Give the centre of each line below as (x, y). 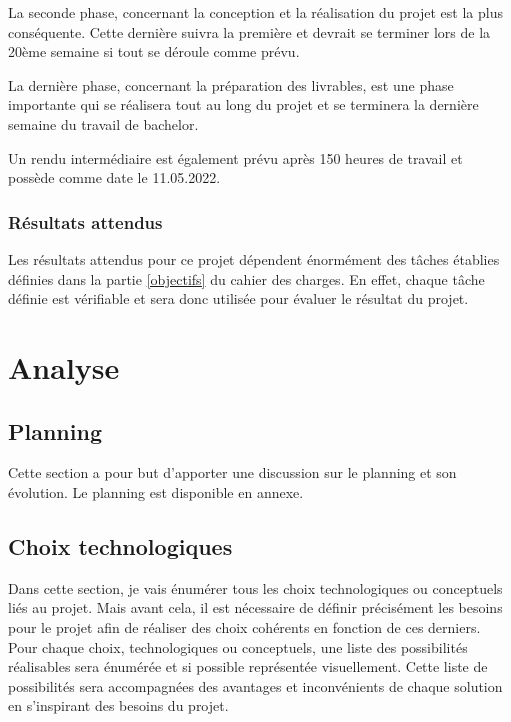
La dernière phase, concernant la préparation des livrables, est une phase (231, 84)
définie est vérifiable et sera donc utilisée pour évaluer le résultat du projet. (238, 298)
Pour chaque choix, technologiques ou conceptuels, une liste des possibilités (238, 646)
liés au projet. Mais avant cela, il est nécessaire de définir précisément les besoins (255, 607)
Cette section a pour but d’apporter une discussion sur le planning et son (232, 472)
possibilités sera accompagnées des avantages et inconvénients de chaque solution (255, 685)
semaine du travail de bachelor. (103, 123)
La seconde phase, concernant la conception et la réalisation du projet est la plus (255, 12)
